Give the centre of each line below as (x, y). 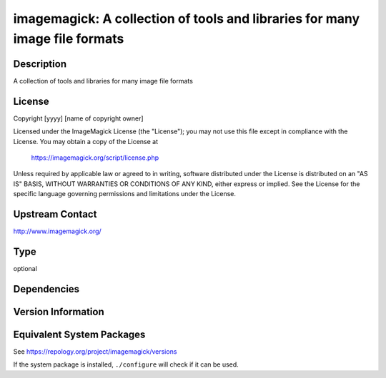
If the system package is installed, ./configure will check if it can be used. (126, 364)
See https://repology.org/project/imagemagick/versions (95, 351)
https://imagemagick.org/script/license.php (95, 158)
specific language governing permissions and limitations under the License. (124, 194)
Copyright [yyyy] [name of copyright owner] (78, 118)
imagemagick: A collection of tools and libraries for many (187, 19)
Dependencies (46, 289)
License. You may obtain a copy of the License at (86, 141)
